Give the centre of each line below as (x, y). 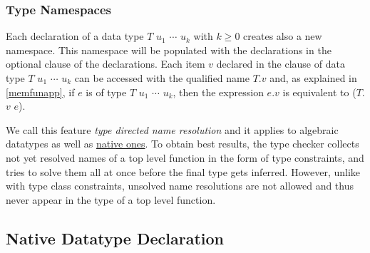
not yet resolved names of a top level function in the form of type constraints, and (185, 157)
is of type (106, 92)
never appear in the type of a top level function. (111, 199)
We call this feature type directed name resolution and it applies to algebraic (172, 129)
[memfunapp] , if (40, 92)
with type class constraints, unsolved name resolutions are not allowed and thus (180, 186)
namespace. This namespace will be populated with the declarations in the (169, 50)
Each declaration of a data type (75, 36)
